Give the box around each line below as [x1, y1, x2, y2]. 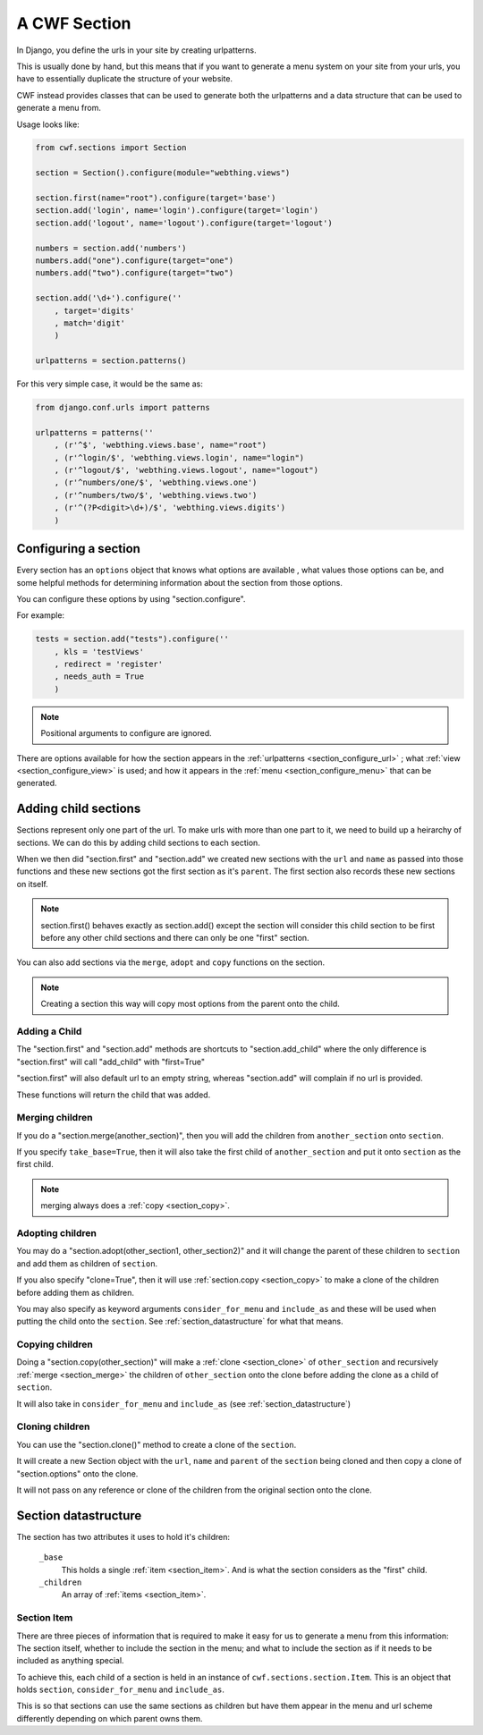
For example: [16, 610, 65, 621]
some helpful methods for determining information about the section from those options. [16, 577, 343, 588]
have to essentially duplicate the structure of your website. [16, 73, 233, 84]
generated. [16, 778, 57, 789]
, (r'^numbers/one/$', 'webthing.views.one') [54, 478, 258, 487]
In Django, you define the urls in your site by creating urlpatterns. [16, 45, 257, 55]
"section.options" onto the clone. [16, 1468, 139, 1479]
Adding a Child [16, 1025, 82, 1037]
